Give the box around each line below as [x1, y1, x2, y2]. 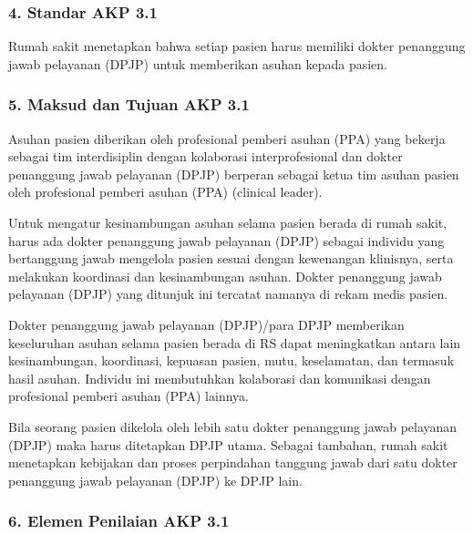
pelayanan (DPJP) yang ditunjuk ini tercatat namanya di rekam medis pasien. [8, 284, 448, 303]
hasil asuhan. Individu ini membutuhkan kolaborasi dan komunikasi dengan [8, 368, 431, 387]
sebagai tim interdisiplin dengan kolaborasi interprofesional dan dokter [8, 147, 403, 166]
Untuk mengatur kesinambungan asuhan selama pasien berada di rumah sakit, [8, 213, 447, 231]
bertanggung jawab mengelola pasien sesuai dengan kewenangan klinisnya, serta [8, 249, 454, 268]
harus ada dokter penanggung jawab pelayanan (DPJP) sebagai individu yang [8, 231, 445, 250]
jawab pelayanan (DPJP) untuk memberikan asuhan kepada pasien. [8, 54, 387, 73]
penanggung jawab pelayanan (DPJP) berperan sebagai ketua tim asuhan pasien [8, 164, 459, 183]
